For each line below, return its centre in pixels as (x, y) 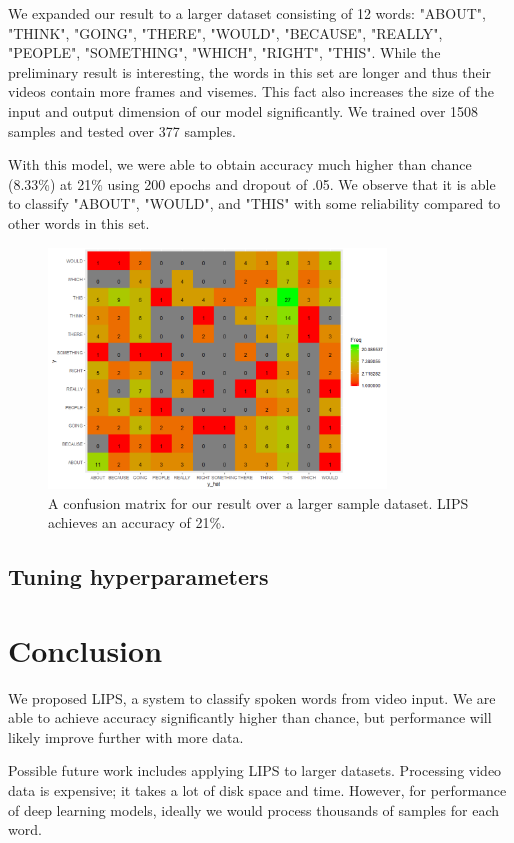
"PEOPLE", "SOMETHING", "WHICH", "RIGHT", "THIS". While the (224, 52)
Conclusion (85, 649)
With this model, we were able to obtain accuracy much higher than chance (240, 164)
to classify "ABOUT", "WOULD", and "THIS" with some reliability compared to (254, 203)
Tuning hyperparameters (138, 576)
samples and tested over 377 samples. (122, 130)
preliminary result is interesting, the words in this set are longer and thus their (250, 71)
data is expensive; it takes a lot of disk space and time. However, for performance (257, 790)
